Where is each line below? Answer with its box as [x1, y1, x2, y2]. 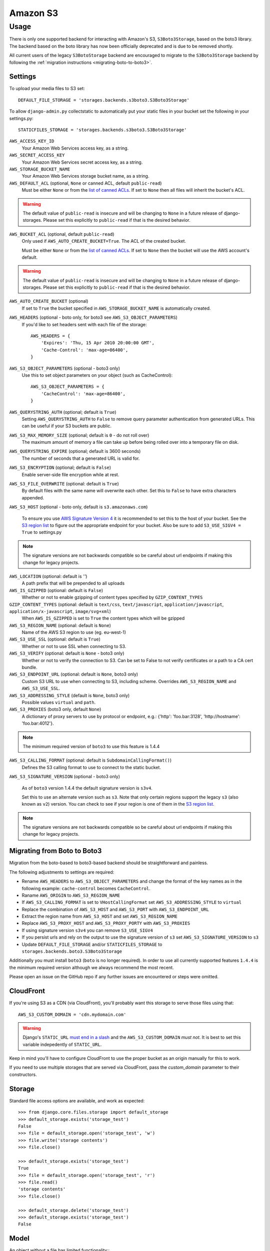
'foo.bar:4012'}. [21, 721, 54, 727]
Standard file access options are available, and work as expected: [9, 1097, 145, 1103]
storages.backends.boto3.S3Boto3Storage [21, 949, 122, 954]
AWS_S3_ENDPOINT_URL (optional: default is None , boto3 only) [9, 671, 138, 678]
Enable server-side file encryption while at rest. [21, 471, 119, 477]
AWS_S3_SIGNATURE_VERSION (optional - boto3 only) [9, 774, 120, 780]
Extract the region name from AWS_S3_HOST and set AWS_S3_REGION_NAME [21, 913, 177, 919]
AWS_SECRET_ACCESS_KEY [9, 153, 65, 158]
